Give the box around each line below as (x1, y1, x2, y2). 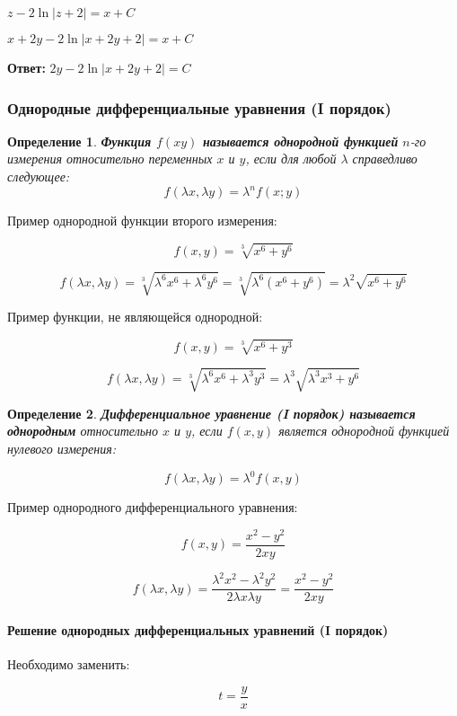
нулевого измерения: (7, 438, 117, 457)
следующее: (7, 167, 70, 185)
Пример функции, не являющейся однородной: (7, 307, 263, 326)
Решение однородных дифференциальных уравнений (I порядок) (7, 620, 389, 639)
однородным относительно (7, 421, 159, 440)
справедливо (352, 149, 417, 168)
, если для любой (245, 149, 337, 168)
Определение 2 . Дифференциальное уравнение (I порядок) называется (7, 403, 416, 422)
